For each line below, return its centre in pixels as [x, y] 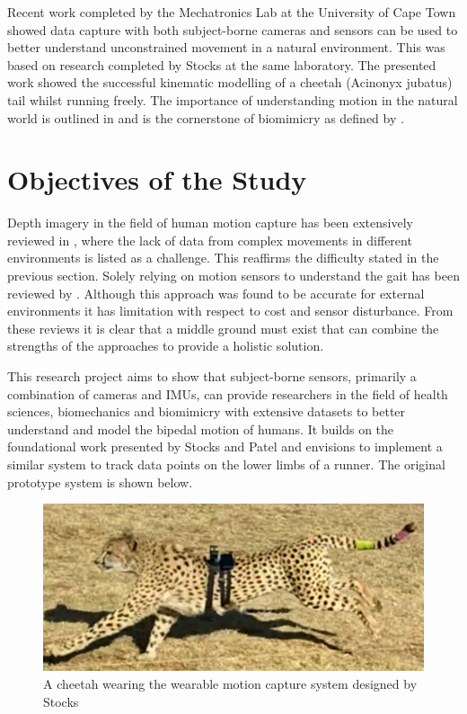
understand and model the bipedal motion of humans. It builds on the [201, 428]
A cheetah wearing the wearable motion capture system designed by [230, 683]
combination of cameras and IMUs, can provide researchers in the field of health [228, 393]
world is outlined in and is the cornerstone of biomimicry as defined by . [206, 117]
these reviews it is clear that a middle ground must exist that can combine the [223, 328]
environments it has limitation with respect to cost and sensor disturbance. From [230, 311]
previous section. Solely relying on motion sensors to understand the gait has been [233, 276]
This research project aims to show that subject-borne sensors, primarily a [212, 376]
